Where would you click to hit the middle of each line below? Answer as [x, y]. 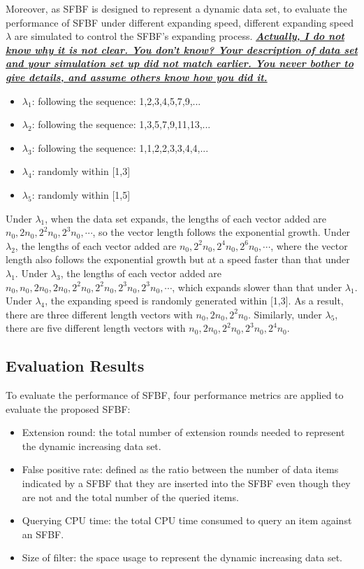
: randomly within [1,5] [81, 194]
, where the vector [309, 245]
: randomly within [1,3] [81, 171]
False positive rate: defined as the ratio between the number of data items [180, 469]
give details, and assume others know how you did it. [137, 77]
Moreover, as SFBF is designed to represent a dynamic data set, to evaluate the [176, 8]
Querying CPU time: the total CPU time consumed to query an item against [187, 520]
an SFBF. [43, 534]
